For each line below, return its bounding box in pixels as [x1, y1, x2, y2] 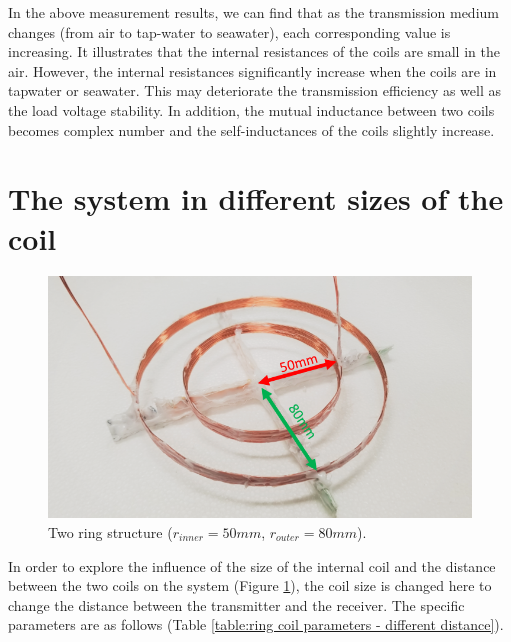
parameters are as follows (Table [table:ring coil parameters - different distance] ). [8, 614, 504, 635]
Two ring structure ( [48, 521, 173, 542]
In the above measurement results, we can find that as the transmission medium [8, 2, 499, 22]
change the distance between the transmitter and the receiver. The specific [8, 594, 465, 615]
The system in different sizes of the [8, 178, 504, 219]
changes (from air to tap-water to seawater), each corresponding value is [8, 21, 451, 42]
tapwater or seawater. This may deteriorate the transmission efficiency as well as [8, 80, 502, 101]
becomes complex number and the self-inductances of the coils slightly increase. [8, 119, 495, 140]
